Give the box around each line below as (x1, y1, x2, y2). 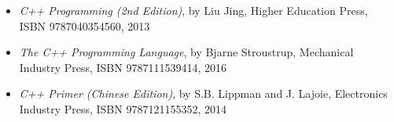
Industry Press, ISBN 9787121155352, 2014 (19, 100, 226, 117)
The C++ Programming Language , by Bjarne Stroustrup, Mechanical (19, 44, 354, 60)
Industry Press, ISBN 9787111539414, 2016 (19, 59, 226, 75)
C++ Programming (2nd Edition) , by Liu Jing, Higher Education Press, (19, 2, 368, 18)
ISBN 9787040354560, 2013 (19, 17, 150, 34)
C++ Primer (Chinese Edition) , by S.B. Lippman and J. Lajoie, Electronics (19, 85, 388, 102)
